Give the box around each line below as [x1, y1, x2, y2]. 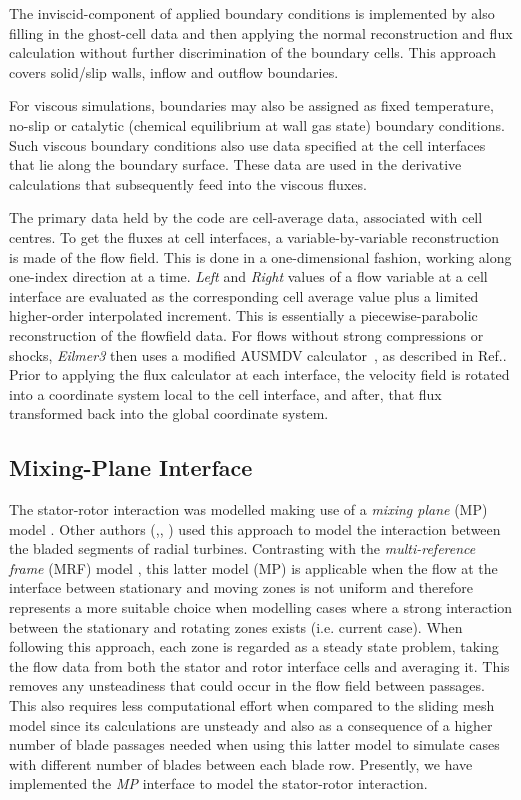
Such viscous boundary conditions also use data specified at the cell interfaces [9, 134, 486, 155]
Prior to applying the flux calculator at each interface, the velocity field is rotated [9, 364, 510, 385]
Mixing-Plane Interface [9, 452, 253, 483]
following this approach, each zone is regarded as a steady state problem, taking [9, 636, 499, 657]
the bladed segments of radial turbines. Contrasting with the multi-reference [9, 538, 476, 559]
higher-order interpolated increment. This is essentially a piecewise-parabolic [9, 305, 478, 326]
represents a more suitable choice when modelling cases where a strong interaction [9, 597, 513, 618]
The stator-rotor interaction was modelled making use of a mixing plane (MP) [9, 499, 488, 520]
